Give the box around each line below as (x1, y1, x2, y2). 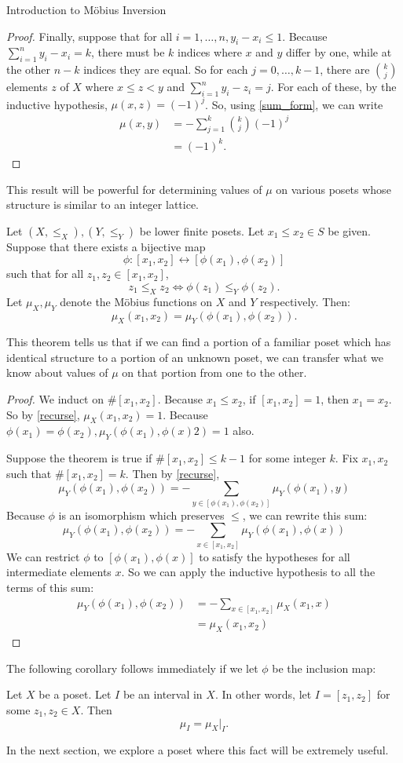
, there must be (91, 44, 165, 60)
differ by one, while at (285, 44, 392, 60)
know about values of (6, 364, 108, 381)
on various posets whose (276, 181, 391, 197)
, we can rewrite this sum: (242, 506, 368, 523)
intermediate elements (6, 564, 112, 580)
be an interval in (123, 686, 203, 703)
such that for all (6, 265, 84, 282)
